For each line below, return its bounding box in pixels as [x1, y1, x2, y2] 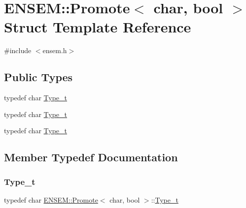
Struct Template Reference [4, 17, 191, 37]
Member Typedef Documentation [4, 149, 178, 165]
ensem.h [42, 45, 67, 56]
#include [4, 45, 32, 56]
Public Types [4, 69, 73, 85]
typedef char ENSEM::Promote [4, 194, 98, 205]
